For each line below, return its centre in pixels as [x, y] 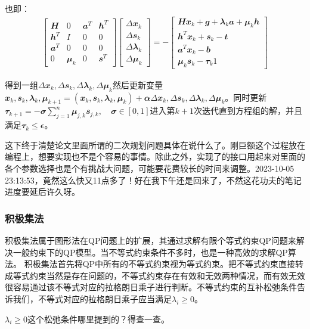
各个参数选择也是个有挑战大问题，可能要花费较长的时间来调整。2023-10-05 [150, 168]
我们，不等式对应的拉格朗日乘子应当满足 [92, 298]
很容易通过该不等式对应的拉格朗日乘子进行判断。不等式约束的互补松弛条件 [151, 287]
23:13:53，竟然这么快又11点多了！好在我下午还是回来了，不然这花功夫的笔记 [153, 180]
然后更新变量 [137, 84]
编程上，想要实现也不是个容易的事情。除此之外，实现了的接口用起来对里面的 [155, 156]
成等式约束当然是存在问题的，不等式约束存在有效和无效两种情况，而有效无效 [155, 275]
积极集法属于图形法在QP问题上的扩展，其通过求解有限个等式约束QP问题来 [151, 240]
